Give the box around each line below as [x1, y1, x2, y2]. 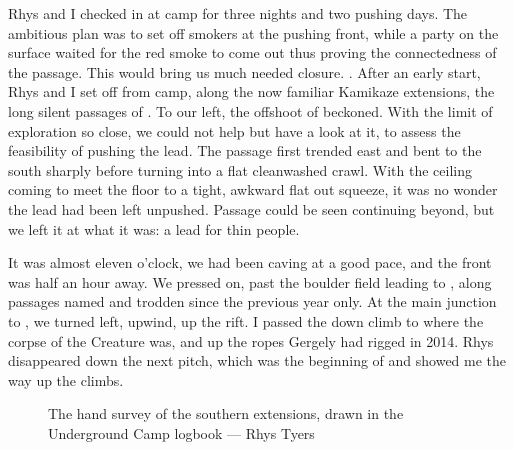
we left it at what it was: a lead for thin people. [8, 218, 300, 239]
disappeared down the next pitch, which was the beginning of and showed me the [8, 350, 507, 371]
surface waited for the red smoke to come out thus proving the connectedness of [8, 42, 497, 63]
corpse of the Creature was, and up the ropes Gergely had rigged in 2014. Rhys [8, 330, 494, 351]
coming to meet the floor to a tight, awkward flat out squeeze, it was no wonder [8, 179, 498, 200]
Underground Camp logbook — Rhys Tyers [48, 422, 315, 443]
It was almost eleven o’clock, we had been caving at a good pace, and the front [8, 252, 492, 273]
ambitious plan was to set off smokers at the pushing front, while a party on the [8, 22, 499, 43]
